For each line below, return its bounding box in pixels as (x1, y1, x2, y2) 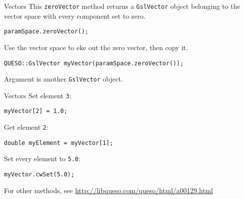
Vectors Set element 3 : (4, 90, 71, 100)
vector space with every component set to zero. (4, 10, 146, 21)
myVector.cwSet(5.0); (4, 171, 75, 178)
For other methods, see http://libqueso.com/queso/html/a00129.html (4, 185, 213, 195)
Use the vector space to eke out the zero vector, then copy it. (4, 42, 188, 52)
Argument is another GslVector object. (4, 74, 123, 84)
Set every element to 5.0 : (4, 153, 81, 164)
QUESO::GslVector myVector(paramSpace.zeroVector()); (4, 59, 184, 67)
